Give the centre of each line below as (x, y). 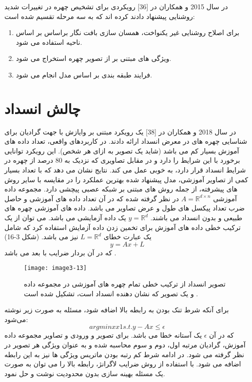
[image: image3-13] (55, 268)
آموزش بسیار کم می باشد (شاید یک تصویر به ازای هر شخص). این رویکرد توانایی (122, 150)
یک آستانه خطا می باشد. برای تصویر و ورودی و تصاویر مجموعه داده (103, 335)
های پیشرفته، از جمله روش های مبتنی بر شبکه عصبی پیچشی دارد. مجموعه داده (121, 189)
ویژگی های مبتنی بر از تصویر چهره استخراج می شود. (94, 58)
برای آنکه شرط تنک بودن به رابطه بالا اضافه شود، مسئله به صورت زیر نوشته (117, 310)
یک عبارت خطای (127, 237)
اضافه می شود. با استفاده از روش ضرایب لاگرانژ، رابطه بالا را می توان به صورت (123, 364)
